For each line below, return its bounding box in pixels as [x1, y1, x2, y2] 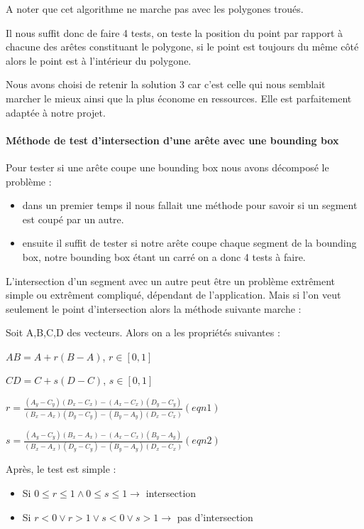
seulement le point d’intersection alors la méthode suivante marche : [6, 301, 302, 316]
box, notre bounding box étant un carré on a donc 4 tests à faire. [22, 249, 306, 264]
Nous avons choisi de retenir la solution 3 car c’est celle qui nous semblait [6, 77, 326, 92]
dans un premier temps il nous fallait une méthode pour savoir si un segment [22, 198, 358, 213]
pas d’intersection [177, 509, 253, 524]
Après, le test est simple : [6, 461, 116, 476]
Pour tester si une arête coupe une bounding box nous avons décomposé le [6, 159, 329, 174]
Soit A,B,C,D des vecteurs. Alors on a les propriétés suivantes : [6, 325, 280, 340]
